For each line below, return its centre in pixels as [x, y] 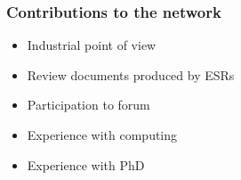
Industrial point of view [92, 45]
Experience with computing [102, 135]
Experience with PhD [86, 164]
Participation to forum [88, 105]
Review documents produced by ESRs [131, 74]
